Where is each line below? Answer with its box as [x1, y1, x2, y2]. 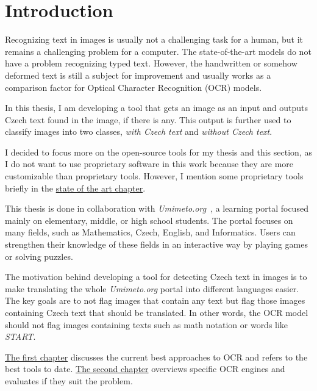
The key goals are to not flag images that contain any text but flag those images [5, 294, 305, 307]
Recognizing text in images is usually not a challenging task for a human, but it [5, 33, 303, 46]
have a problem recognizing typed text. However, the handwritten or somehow [5, 57, 297, 70]
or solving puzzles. [5, 249, 73, 262]
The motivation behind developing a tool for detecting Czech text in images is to [5, 270, 307, 283]
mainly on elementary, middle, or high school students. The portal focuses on [5, 213, 293, 226]
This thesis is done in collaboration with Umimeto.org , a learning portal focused [5, 202, 308, 215]
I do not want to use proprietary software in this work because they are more [5, 157, 294, 170]
